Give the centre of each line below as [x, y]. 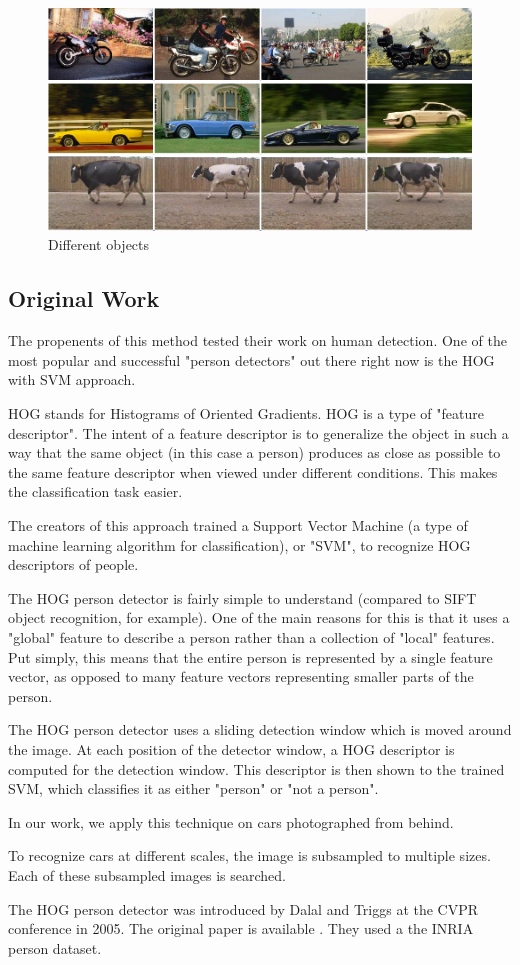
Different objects [99, 244]
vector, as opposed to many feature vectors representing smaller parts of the [241, 676]
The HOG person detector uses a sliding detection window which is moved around [260, 729]
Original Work [84, 298]
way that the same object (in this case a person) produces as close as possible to [254, 452]
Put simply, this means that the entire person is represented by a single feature [250, 656]
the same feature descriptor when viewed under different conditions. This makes [253, 471]
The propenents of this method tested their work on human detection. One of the [257, 340]
